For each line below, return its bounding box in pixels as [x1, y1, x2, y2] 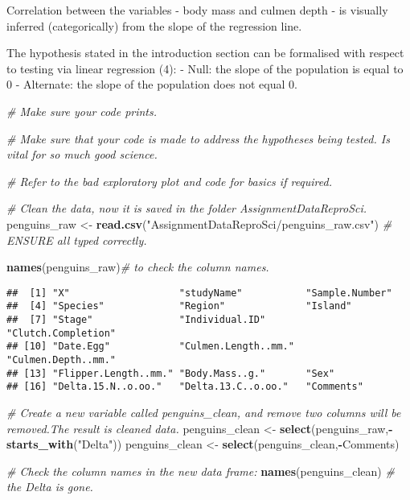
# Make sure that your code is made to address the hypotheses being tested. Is [6, 130, 390, 147]
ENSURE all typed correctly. [6, 231, 147, 248]
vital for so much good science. [6, 146, 158, 163]
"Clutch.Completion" [6, 327, 117, 339]
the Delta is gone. [6, 478, 93, 495]
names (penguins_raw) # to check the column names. [6, 258, 269, 275]
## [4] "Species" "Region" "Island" [6, 300, 352, 312]
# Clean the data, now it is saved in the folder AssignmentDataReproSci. [6, 200, 367, 217]
